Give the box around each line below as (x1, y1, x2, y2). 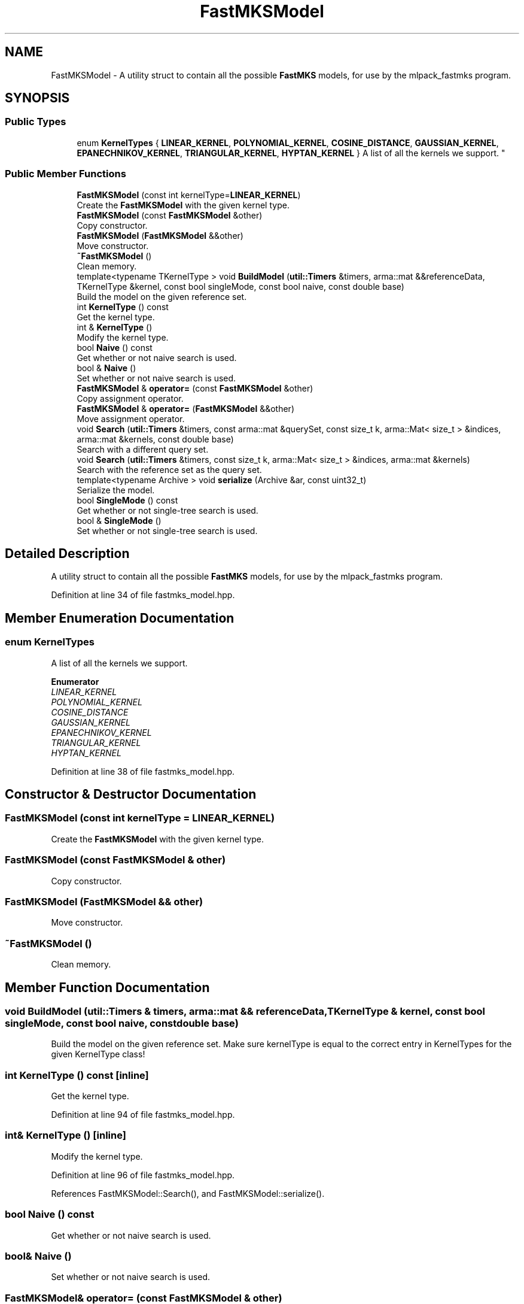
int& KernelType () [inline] (5, 1129, 126, 1142)
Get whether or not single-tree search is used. (77, 505, 258, 515)
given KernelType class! (51, 1049, 145, 1060)
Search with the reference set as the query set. (77, 464, 262, 475)
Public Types (5, 116, 66, 128)
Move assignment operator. (77, 413, 185, 424)
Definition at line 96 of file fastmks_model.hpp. (51, 1169, 235, 1180)
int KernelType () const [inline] (5, 1069, 149, 1081)
